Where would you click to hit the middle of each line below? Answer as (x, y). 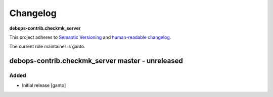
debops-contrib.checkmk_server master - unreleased (96, 61)
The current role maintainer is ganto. (47, 46)
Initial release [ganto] (44, 85)
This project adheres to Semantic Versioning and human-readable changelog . (90, 37)
